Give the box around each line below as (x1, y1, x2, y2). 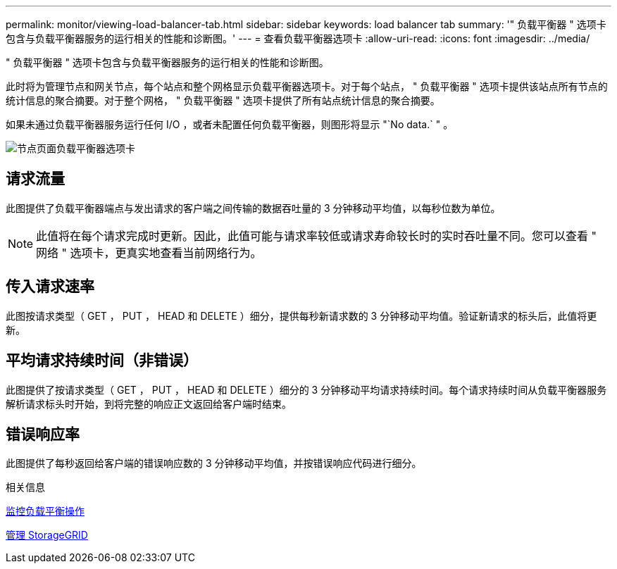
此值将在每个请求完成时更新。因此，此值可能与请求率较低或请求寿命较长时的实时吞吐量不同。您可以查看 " (36, 228, 597, 243)
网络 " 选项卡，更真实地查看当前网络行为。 (36, 245, 262, 260)
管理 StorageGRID (6, 529, 88, 542)
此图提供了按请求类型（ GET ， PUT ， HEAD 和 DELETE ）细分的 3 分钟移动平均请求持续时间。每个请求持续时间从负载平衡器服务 (6, 383, 607, 396)
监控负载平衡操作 (6, 505, 85, 518)
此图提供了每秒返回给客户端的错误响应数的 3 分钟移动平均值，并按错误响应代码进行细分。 (6, 457, 422, 470)
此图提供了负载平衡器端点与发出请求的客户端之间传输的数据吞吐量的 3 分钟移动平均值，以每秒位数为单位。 (6, 201, 501, 214)
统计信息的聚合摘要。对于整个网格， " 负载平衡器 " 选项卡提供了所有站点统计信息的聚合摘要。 (6, 94, 440, 106)
